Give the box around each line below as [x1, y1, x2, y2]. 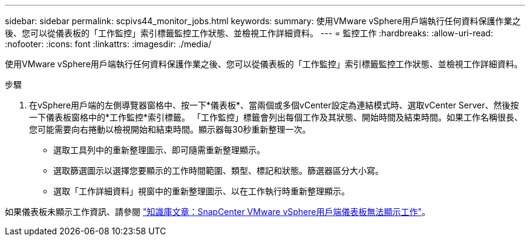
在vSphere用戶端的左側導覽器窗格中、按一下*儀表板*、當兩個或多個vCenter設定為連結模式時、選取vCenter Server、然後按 [29, 100, 519, 110]
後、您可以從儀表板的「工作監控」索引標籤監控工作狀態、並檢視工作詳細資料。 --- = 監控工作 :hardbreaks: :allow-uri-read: [5, 28, 493, 38]
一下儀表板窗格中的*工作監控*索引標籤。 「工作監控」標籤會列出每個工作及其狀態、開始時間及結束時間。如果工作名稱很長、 [29, 112, 523, 122]
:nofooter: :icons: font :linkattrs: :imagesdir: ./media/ [5, 39, 212, 49]
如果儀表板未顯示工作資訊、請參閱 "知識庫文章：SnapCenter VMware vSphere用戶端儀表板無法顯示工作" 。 [5, 206, 430, 217]
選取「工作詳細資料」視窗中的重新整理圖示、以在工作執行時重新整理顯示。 [53, 186, 350, 196]
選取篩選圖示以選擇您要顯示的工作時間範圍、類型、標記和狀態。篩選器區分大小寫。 [53, 165, 384, 176]
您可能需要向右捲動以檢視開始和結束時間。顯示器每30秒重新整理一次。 [29, 124, 311, 134]
